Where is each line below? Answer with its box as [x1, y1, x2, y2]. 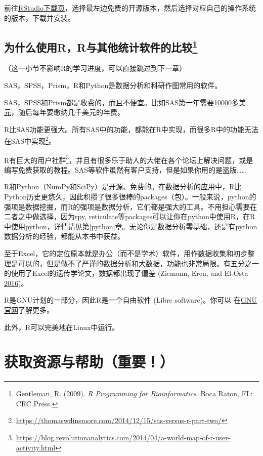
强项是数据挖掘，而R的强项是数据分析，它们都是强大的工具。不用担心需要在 [4, 201, 257, 212]
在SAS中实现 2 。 [4, 134, 56, 146]
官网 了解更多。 [4, 304, 54, 315]
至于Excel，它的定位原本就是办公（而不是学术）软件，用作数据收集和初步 [4, 248, 248, 259]
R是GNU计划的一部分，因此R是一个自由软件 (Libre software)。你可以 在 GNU [4, 295, 257, 305]
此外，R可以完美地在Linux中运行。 [4, 321, 119, 332]
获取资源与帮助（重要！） [4, 351, 174, 372]
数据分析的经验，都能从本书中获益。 [4, 231, 124, 241]
